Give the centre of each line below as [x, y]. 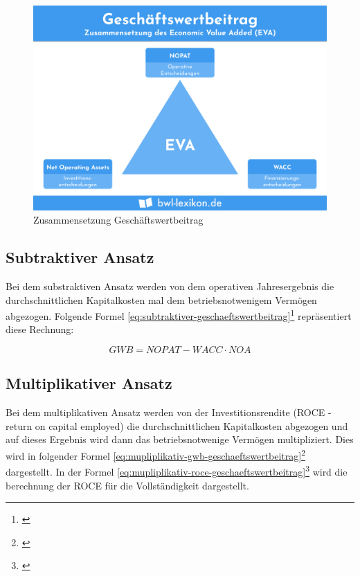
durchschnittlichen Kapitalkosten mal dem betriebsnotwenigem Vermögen [161, 299]
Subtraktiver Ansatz [80, 257]
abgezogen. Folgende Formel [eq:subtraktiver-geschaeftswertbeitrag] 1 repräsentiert [179, 315]
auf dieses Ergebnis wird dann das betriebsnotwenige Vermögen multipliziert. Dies [180, 439]
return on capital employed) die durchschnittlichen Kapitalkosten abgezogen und [177, 425]
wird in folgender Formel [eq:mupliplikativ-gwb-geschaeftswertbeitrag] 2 [156, 454]
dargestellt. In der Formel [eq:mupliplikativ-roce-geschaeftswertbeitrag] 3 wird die [177, 470]
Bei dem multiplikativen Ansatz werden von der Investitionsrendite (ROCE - [169, 412]
